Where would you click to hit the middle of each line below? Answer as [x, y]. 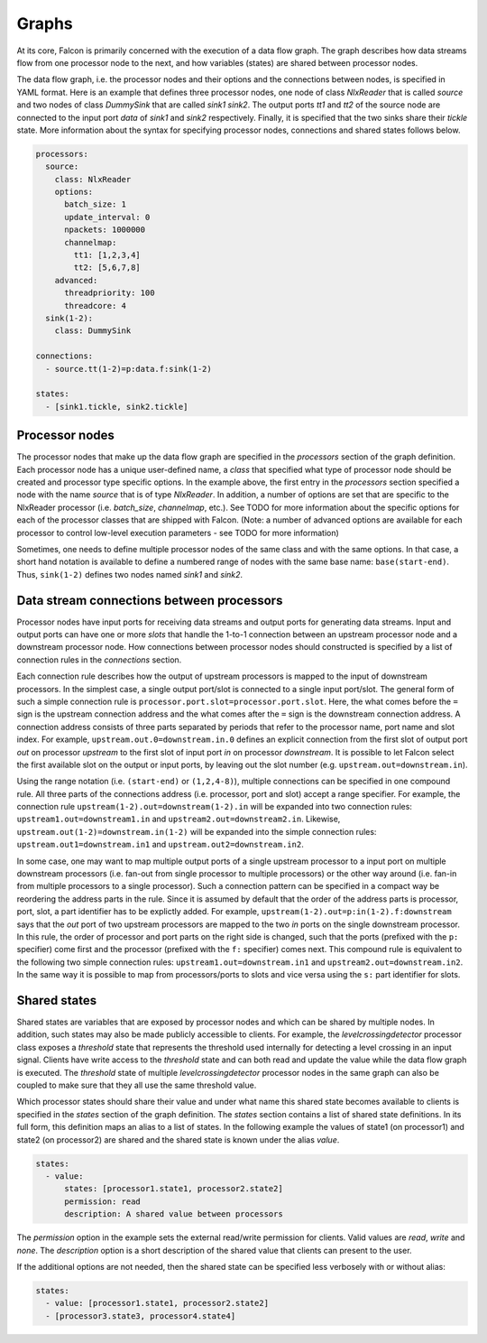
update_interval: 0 [107, 217]
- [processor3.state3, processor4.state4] [141, 1316]
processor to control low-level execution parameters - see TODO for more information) [178, 533]
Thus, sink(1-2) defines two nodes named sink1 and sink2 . [130, 574]
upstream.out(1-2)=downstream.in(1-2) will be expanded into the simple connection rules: [197, 831]
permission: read [103, 1201]
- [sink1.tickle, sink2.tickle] [117, 407]
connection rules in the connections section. [99, 660]
